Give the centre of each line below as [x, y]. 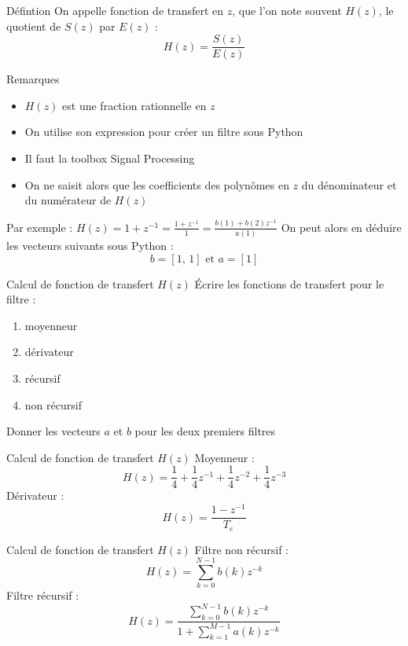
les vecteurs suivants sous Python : [90, 246]
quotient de [34, 26]
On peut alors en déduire [341, 227]
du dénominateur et [349, 184]
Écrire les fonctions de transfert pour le [289, 283]
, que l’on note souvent [287, 10]
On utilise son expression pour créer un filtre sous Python [164, 132]
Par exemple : [40, 227]
